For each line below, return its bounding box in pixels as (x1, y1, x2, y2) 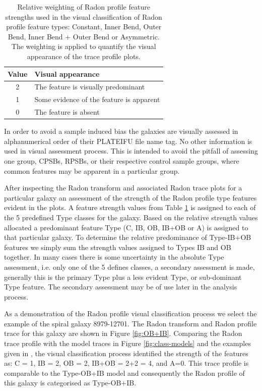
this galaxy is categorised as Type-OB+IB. (4, 377, 137, 388)
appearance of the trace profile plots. (27, 51, 141, 61)
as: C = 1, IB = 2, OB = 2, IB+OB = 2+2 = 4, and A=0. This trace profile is (4, 358, 249, 368)
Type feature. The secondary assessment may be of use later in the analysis (4, 281, 237, 292)
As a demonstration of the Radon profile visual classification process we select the (4, 308, 257, 319)
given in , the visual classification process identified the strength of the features (4, 348, 248, 358)
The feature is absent (34, 107, 100, 117)
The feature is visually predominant (34, 81, 145, 92)
